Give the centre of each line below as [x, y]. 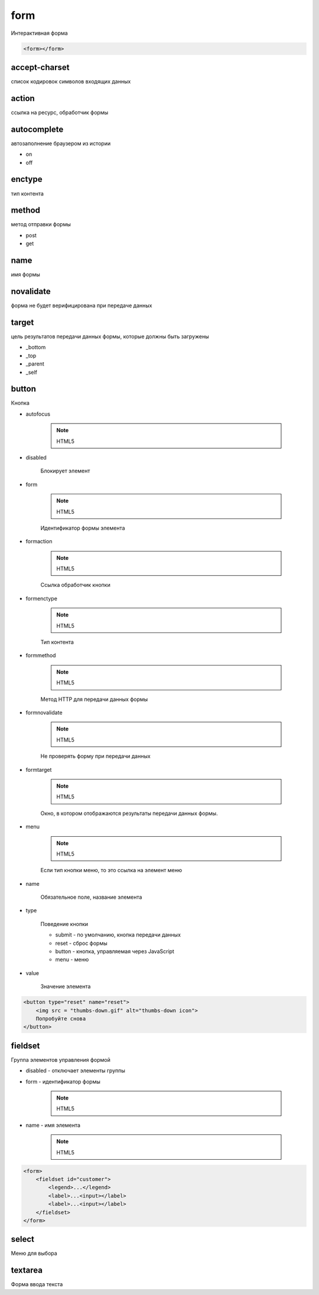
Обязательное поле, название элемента [91, 897]
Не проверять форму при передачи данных [95, 756]
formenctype [41, 598]
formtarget [39, 769]
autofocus [38, 414]
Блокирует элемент [65, 471]
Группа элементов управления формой [61, 1059]
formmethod [41, 655]
